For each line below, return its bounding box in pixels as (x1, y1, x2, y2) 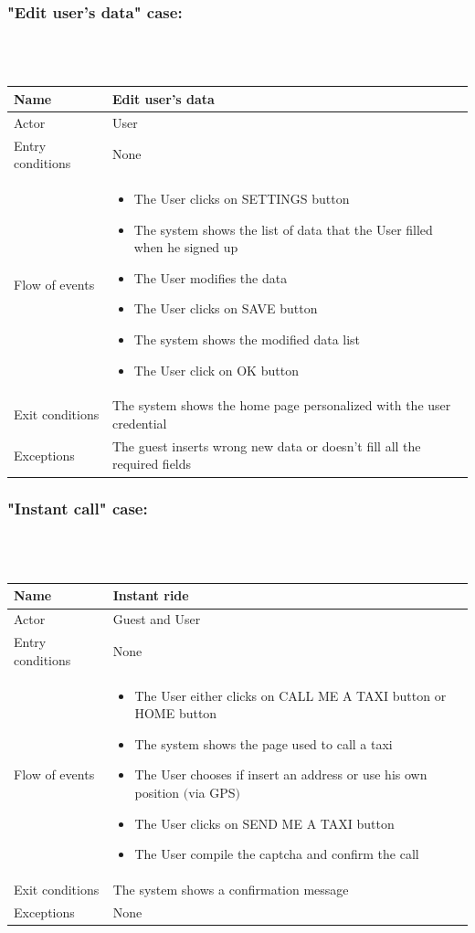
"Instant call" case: (7, 497, 148, 520)
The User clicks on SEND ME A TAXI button (134, 813, 395, 832)
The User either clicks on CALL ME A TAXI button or (134, 685, 447, 705)
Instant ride (112, 586, 189, 605)
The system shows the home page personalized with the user (111, 396, 451, 415)
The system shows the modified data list (133, 330, 361, 348)
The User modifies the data (133, 268, 288, 287)
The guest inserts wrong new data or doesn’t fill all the (111, 436, 421, 455)
